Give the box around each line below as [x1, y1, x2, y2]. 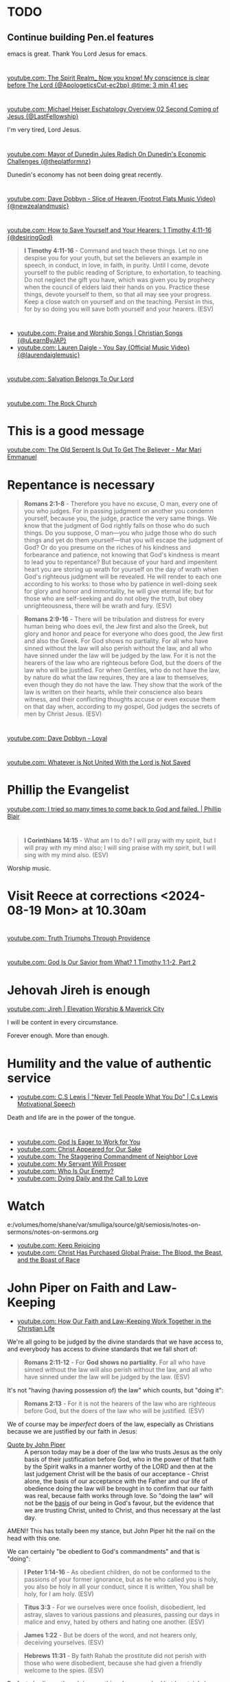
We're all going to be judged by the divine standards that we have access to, [7, 1338, 224, 1346]
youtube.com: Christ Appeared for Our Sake [16, 1145, 142, 1153]
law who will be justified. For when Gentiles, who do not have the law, [23, 666, 221, 675]
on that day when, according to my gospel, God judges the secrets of [23, 703, 220, 711]
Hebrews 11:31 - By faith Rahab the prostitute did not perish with [23, 1652, 207, 1660]
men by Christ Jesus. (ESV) [23, 710, 102, 718]
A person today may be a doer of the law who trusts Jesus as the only [24, 1448, 222, 1456]
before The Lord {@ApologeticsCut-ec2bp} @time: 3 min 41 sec [7, 81, 189, 89]
